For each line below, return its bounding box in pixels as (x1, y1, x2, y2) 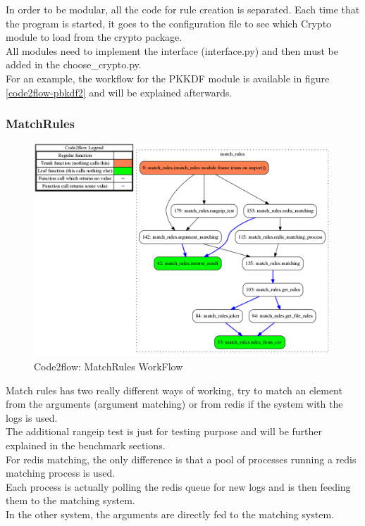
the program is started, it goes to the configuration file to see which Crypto (6, 15, 332, 30)
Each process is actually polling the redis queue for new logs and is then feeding (6, 479, 351, 494)
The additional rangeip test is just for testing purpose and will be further (6, 424, 323, 439)
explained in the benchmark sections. (6, 438, 166, 453)
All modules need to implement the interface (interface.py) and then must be (6, 43, 338, 58)
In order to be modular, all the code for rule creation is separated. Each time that (6, 2, 360, 16)
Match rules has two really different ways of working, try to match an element (6, 382, 342, 397)
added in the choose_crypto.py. (6, 57, 142, 72)
